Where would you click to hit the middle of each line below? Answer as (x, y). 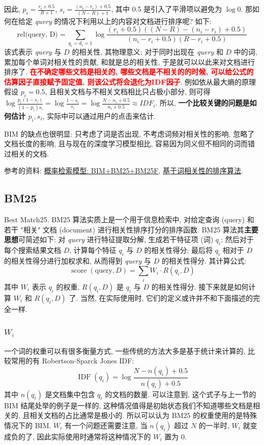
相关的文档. (30, 153)
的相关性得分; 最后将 (179, 250)
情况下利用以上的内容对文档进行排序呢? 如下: (136, 21)
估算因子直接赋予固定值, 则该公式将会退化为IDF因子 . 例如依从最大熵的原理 (130, 81)
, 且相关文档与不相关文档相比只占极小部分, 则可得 (128, 91)
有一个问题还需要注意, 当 (106, 425)
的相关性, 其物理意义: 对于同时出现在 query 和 (148, 52)
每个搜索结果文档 (33, 250)
